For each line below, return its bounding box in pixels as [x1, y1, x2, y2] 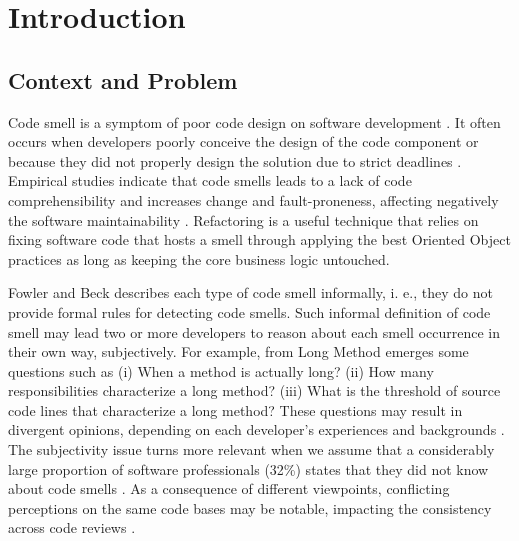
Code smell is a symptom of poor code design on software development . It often [8, 111, 501, 132]
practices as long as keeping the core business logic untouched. [8, 248, 390, 269]
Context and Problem [8, 64, 238, 95]
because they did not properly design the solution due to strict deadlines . [8, 150, 462, 171]
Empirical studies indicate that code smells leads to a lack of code [8, 170, 412, 191]
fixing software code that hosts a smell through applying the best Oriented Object [8, 229, 511, 250]
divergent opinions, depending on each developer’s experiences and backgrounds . [8, 419, 505, 440]
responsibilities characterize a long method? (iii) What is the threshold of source [8, 380, 501, 401]
